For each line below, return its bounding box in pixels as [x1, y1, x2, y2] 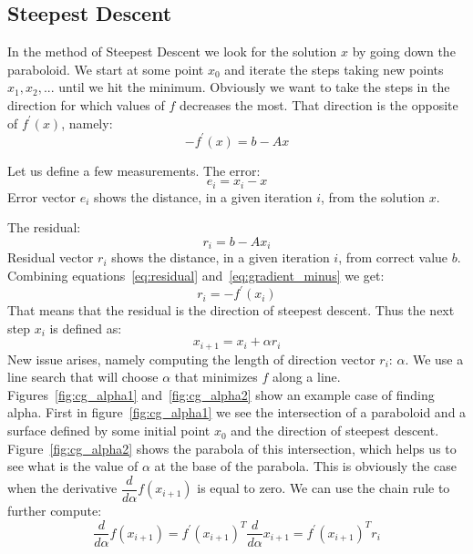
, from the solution [321, 187, 426, 206]
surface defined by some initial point [7, 421, 211, 440]
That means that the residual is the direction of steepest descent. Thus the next [7, 301, 455, 320]
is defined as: [49, 318, 122, 337]
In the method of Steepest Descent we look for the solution [7, 42, 337, 61]
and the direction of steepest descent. [231, 421, 439, 440]
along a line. [272, 367, 341, 386]
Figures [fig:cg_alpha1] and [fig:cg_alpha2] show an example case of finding [7, 385, 435, 404]
